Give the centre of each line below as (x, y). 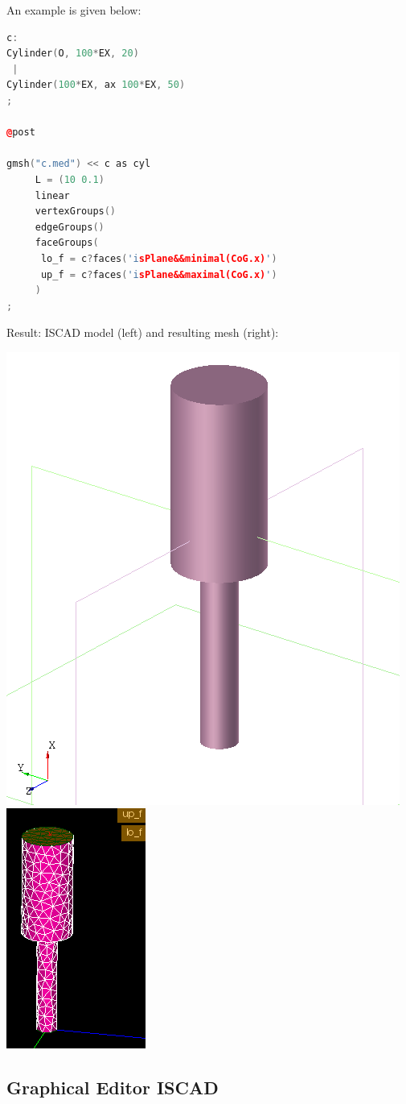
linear (52, 195)
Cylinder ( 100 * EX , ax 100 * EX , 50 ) (96, 85)
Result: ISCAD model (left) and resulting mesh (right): (143, 332)
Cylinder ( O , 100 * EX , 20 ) (73, 54)
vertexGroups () (76, 212)
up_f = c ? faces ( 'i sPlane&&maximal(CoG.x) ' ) (159, 274)
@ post (21, 133)
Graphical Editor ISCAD (113, 1087)
